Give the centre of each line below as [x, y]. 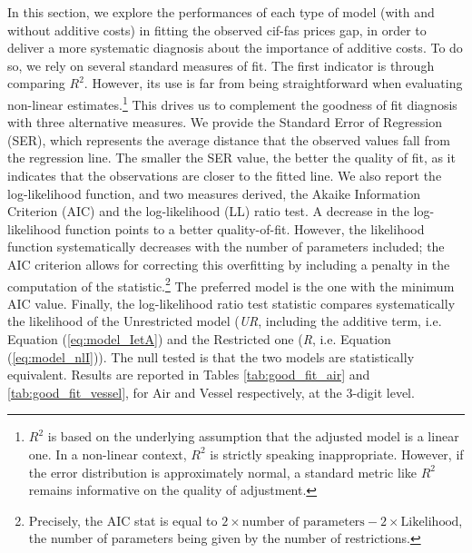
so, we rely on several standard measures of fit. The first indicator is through [221, 65]
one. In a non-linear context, [108, 454]
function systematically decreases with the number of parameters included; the [226, 247]
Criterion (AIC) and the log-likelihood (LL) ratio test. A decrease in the [208, 211]
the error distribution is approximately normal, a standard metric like [222, 472]
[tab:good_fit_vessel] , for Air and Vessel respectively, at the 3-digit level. [211, 392]
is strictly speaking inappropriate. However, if [337, 454]
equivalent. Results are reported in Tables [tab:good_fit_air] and [189, 375]
